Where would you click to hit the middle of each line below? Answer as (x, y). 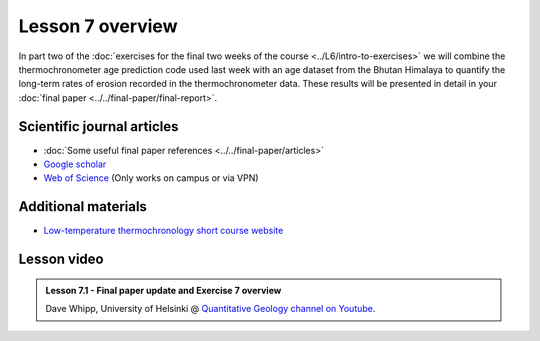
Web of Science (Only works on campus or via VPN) (151, 178)
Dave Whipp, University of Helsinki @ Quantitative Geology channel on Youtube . (210, 309)
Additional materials (82, 206)
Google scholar (75, 164)
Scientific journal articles (98, 126)
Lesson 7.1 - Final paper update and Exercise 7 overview (163, 290)
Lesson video (61, 259)
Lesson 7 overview (98, 26)
